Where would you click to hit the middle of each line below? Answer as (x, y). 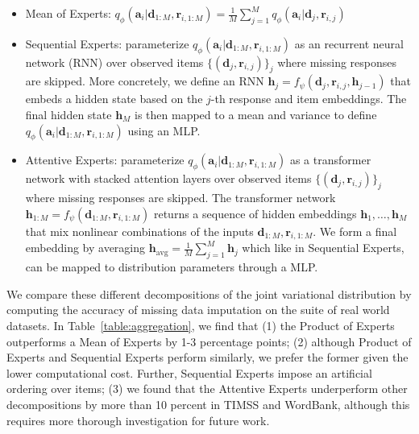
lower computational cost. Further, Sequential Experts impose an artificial (189, 372)
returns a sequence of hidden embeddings (255, 213)
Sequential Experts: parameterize (107, 43)
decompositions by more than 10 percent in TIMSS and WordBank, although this (208, 404)
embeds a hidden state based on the (114, 99)
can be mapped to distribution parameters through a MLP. (172, 267)
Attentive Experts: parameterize (105, 160)
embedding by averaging (85, 248)
